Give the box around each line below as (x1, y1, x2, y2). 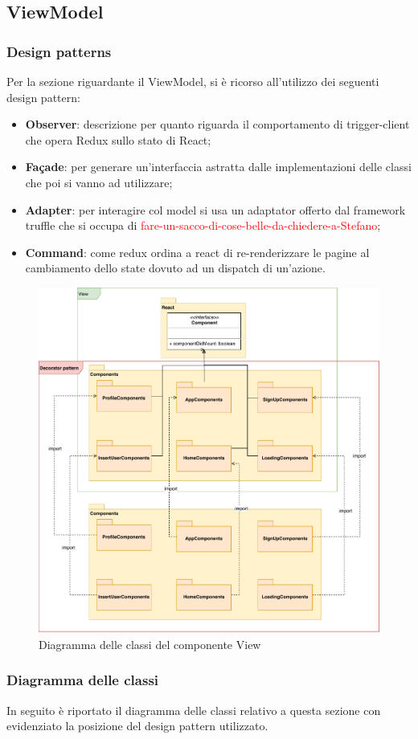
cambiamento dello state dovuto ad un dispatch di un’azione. (25, 259, 326, 276)
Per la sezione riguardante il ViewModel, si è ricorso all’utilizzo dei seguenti (6, 73, 379, 89)
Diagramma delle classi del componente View (39, 635, 261, 652)
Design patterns (6, 41, 112, 61)
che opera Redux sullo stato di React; (25, 131, 211, 148)
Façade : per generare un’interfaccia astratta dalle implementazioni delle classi (25, 158, 412, 175)
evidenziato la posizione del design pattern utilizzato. (6, 717, 268, 734)
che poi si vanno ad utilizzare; (25, 174, 173, 190)
